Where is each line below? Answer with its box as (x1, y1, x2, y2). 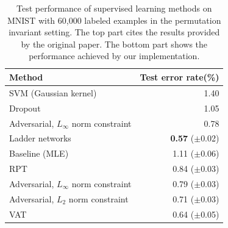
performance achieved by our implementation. (29, 49, 200, 62)
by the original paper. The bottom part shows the (21, 37, 208, 50)
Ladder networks (9, 132, 71, 144)
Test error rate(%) (140, 70, 219, 83)
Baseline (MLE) (9, 147, 69, 160)
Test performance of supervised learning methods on (16, 2, 212, 14)
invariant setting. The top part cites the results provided (9, 26, 220, 38)
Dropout (9, 101, 41, 114)
